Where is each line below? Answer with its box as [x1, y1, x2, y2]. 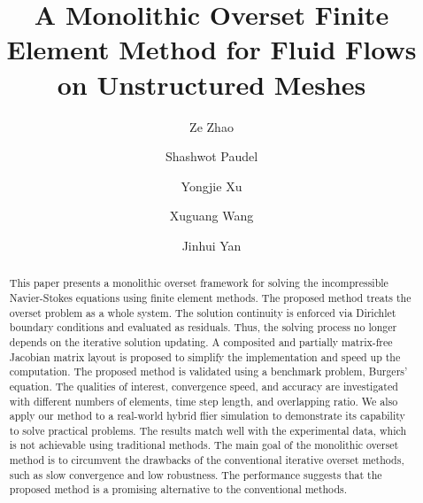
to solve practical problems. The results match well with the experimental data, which [9, 422, 407, 437]
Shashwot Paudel [165, 147, 258, 166]
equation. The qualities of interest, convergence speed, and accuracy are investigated [9, 378, 398, 393]
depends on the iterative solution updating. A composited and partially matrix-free [9, 334, 393, 349]
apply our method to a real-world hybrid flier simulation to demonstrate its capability [9, 408, 405, 423]
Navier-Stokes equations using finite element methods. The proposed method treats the [9, 290, 411, 305]
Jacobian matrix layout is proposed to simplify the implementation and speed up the [9, 349, 401, 364]
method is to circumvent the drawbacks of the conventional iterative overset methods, [9, 453, 404, 468]
